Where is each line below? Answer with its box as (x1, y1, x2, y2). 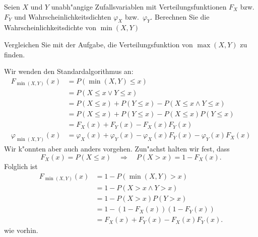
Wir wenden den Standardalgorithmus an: (4, 66, 134, 76)
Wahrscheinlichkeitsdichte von (4, 22, 96, 33)
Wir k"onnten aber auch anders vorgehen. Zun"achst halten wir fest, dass (4, 143, 230, 154)
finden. (4, 49, 25, 59)
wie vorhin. (4, 225, 38, 235)
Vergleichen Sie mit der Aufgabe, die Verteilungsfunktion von (4, 39, 193, 49)
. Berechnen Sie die (150, 11, 210, 22)
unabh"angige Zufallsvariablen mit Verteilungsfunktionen (51, 2, 227, 12)
